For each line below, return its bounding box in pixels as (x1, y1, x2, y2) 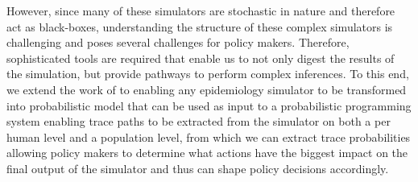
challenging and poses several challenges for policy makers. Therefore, (6, 34, 350, 51)
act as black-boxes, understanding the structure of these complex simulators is (6, 18, 393, 35)
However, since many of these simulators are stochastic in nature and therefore (6, 2, 395, 19)
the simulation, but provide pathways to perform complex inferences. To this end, (6, 65, 409, 82)
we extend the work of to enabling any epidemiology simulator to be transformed (6, 81, 407, 97)
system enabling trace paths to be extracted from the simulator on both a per (6, 113, 391, 130)
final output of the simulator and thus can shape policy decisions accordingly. (6, 159, 389, 176)
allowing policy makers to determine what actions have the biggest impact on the (6, 144, 408, 161)
